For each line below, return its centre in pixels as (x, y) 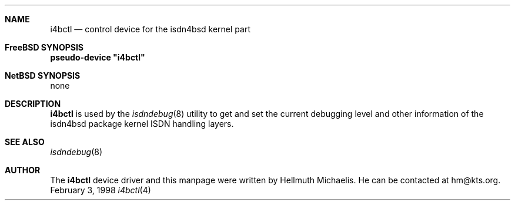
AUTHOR (23, 170)
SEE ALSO (25, 142)
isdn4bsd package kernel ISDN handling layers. (142, 124)
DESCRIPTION (33, 104)
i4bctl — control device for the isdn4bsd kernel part (150, 29)
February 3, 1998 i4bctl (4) (101, 190)
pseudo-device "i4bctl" (98, 57)
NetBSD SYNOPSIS (43, 75)
